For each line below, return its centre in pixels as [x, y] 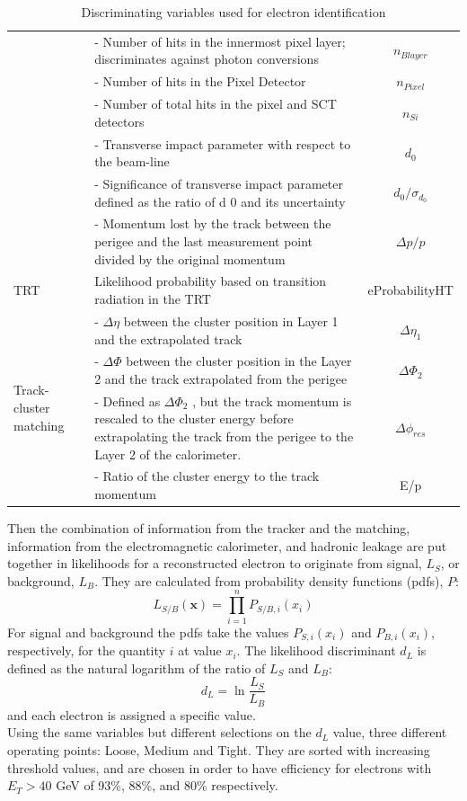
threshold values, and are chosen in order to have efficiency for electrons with [220, 767]
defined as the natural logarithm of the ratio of [137, 667]
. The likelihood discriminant [316, 650]
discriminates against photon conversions [207, 59]
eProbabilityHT [410, 290]
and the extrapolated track [168, 338]
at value [200, 650]
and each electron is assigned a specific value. [132, 714]
